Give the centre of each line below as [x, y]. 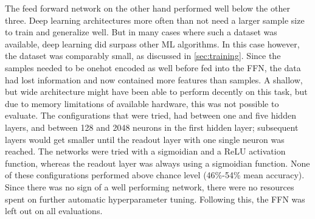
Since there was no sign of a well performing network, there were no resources [150, 186]
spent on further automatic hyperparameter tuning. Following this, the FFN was [155, 199]
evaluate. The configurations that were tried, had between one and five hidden [151, 115]
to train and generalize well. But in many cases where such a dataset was [141, 32]
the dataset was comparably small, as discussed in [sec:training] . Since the [143, 56]
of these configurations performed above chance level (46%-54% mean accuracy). [155, 175]
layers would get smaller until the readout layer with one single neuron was [145, 139]
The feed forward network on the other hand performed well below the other [147, 8]
